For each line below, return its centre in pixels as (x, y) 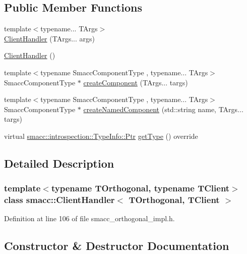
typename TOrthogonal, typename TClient (140, 188)
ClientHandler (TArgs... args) (49, 38)
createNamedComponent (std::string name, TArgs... (163, 109)
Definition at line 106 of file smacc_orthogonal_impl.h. (89, 218)
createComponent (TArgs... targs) (136, 82)
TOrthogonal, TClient (174, 200)
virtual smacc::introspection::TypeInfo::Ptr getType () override (101, 136)
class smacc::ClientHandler (59, 200)
